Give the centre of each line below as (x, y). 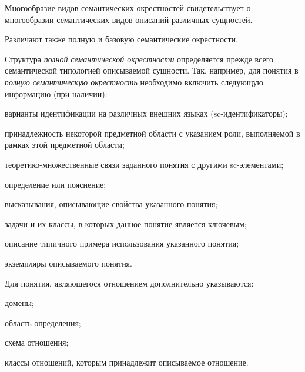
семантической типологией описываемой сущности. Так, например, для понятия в (152, 70)
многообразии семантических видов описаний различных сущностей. (129, 19)
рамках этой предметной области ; (65, 145)
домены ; (19, 303)
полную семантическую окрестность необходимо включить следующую (134, 82)
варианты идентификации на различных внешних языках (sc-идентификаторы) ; (146, 113)
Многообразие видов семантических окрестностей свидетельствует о (128, 8)
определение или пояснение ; (56, 184)
